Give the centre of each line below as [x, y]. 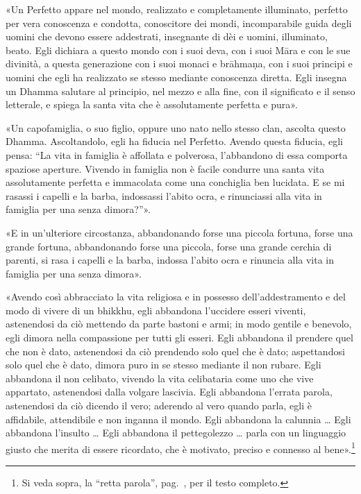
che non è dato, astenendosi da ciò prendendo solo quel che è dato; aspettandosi [175, 351]
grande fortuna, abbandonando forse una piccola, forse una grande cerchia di [169, 246]
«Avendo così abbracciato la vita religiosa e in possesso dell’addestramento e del [176, 297]
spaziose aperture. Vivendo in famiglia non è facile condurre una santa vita [165, 168]
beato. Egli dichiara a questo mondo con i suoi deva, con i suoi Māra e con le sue [178, 50]
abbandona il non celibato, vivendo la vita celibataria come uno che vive [160, 378]
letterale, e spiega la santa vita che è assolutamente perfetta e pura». [152, 104]
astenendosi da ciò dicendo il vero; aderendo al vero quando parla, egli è [159, 406]
